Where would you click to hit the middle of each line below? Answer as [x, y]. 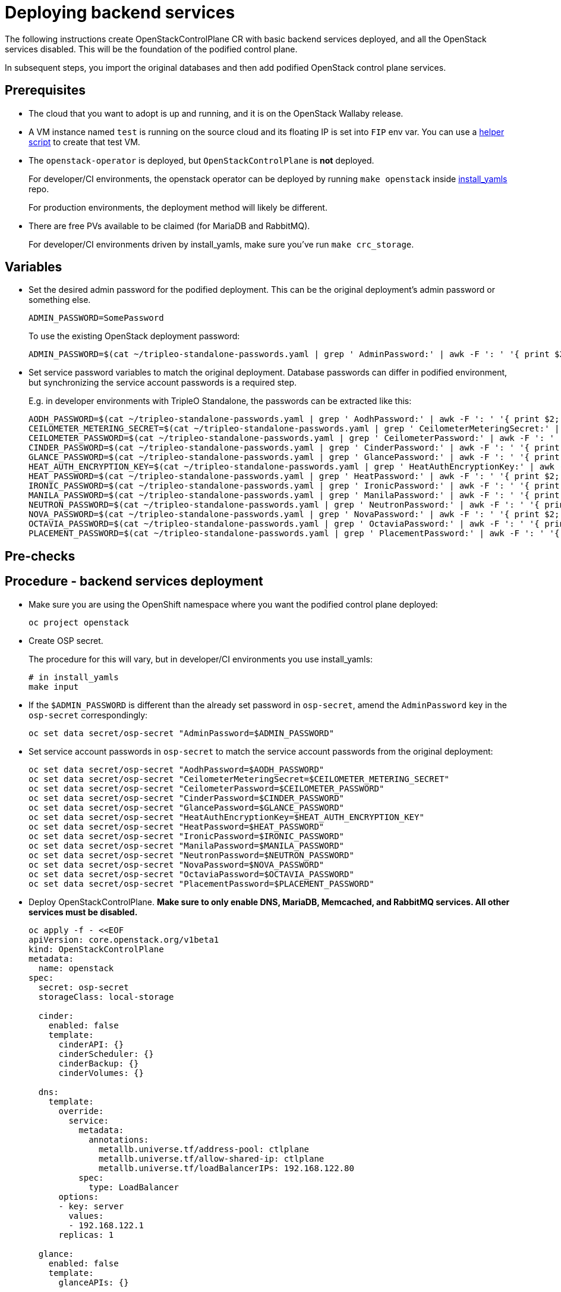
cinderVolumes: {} [101, 1073]
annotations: [119, 1139]
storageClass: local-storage [106, 997]
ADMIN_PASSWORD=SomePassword [96, 318]
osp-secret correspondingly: [88, 715]
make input [54, 686]
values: [86, 1216]
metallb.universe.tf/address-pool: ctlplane [204, 1149]
